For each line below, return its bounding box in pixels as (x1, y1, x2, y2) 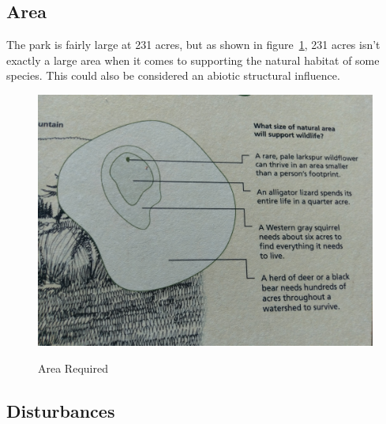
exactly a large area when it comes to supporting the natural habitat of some (6, 51, 380, 68)
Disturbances (6, 398, 115, 422)
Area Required (38, 359, 108, 376)
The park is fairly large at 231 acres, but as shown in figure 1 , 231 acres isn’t (6, 36, 380, 53)
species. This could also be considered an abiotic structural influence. (6, 67, 340, 84)
